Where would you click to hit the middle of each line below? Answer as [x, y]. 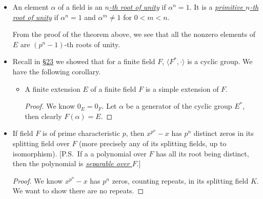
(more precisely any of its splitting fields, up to [153, 143]
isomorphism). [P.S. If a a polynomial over [79, 153]
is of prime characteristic [81, 133]
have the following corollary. [57, 71]
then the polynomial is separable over [71, 163]
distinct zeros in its [224, 133]
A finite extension [53, 88]
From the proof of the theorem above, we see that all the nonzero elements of [134, 34]
